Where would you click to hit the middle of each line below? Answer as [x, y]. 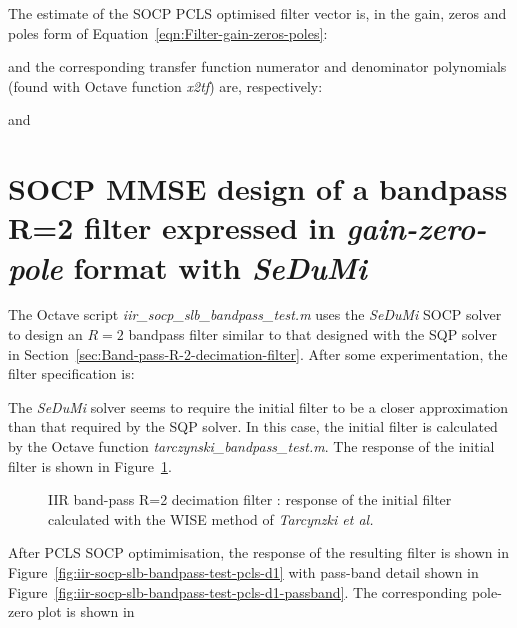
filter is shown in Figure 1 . [90, 465]
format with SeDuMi [220, 267]
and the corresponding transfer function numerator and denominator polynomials [257, 66]
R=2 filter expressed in [172, 227]
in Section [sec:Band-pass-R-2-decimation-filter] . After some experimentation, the [258, 353]
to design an [45, 334]
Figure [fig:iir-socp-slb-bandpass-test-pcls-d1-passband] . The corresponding [238, 591]
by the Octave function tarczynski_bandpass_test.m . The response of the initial [251, 446]
